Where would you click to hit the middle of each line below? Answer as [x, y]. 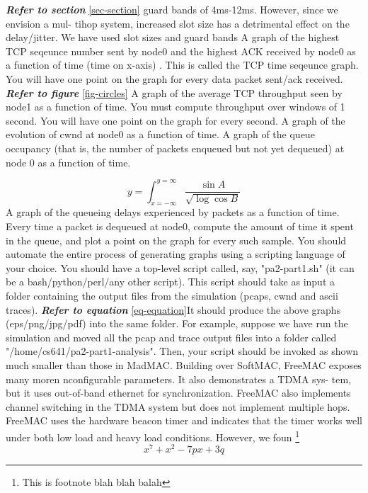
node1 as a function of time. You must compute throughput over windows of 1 [176, 107]
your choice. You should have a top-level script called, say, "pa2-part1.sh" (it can [180, 267]
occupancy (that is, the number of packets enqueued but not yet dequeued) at [175, 148]
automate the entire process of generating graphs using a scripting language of [176, 254]
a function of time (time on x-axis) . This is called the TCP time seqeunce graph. [182, 65]
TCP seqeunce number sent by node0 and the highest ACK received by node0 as [181, 51]
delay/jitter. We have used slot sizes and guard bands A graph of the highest [173, 37]
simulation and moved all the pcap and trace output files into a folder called [171, 337]
